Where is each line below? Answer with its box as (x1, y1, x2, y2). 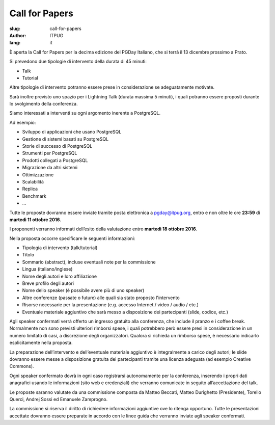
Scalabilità (22, 178, 44, 184)
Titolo (22, 252, 35, 258)
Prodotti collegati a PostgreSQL (22, 157, 88, 163)
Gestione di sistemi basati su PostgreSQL (22, 136, 109, 142)
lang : (9, 40, 21, 46)
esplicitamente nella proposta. (9, 339, 73, 346)
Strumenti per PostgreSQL (22, 150, 77, 156)
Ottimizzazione (22, 171, 54, 178)
